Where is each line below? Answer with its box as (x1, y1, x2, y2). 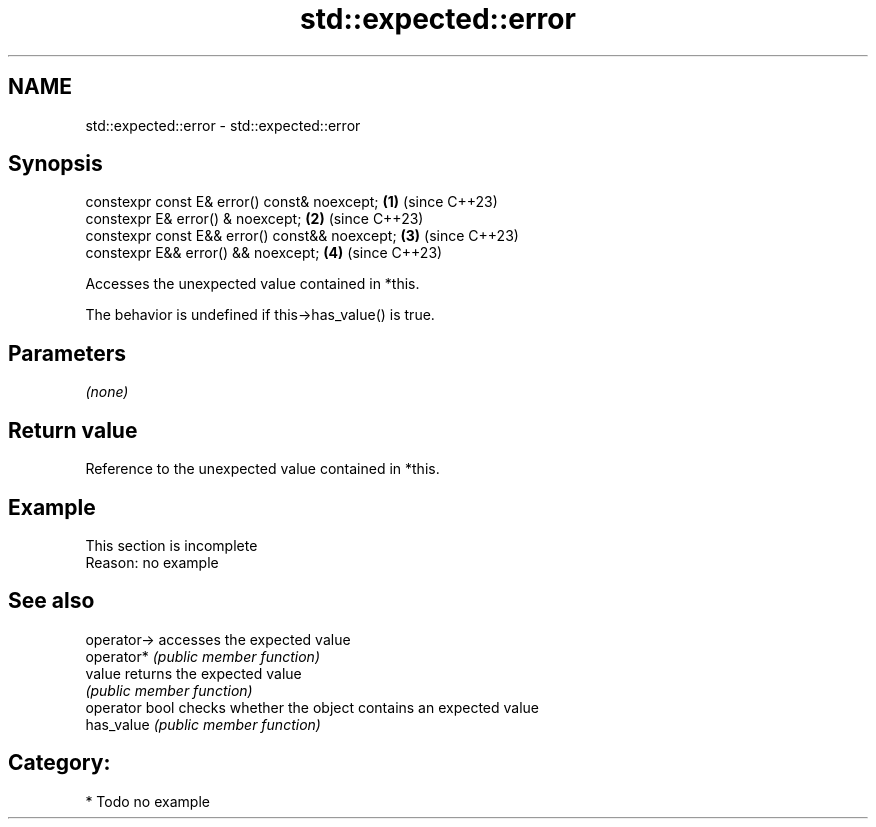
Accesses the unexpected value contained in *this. (85, 275, 420, 293)
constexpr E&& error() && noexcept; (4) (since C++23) (85, 244, 443, 262)
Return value (8, 417, 138, 443)
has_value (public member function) (85, 715, 321, 733)
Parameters (8, 340, 126, 366)
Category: (8, 750, 111, 776)
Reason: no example (85, 553, 219, 571)
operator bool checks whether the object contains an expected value (85, 698, 540, 716)
